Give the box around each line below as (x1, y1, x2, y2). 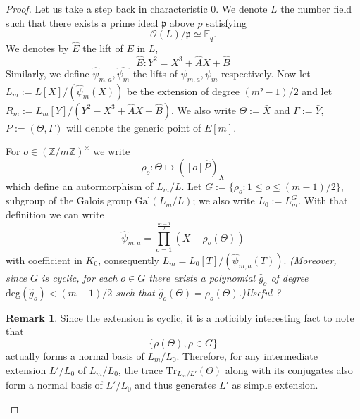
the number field (280, 1, 352, 15)
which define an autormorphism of (6, 178, 154, 193)
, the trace (118, 362, 163, 377)
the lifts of (132, 65, 178, 80)
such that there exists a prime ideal (6, 15, 159, 30)
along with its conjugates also (225, 362, 353, 377)
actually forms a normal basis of (6, 349, 144, 363)
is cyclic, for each (42, 270, 118, 285)
